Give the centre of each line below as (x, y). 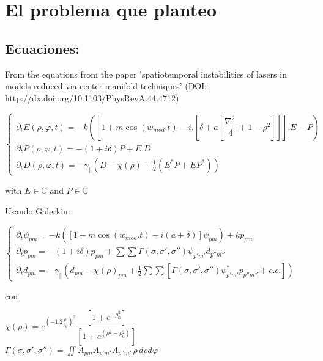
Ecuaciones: (42, 48)
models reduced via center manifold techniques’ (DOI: (106, 86)
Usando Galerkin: (38, 210)
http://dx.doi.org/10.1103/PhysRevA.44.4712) (92, 97)
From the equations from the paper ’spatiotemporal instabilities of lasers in (146, 74)
